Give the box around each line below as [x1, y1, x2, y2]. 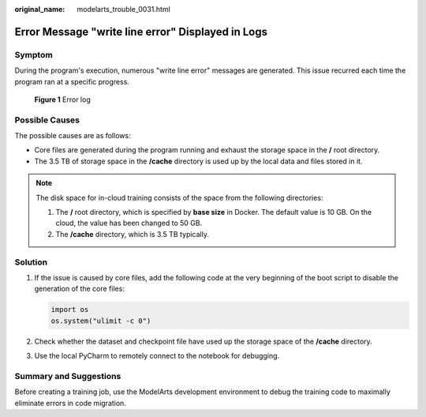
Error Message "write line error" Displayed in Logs [14, 24, 268, 39]
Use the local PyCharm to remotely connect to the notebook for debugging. [34, 351, 280, 361]
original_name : [14, 5, 65, 13]
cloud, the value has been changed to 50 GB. [55, 218, 203, 228]
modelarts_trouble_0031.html [77, 5, 171, 13]
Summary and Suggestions [14, 370, 121, 381]
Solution [14, 257, 48, 268]
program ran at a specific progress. [14, 77, 130, 86]
